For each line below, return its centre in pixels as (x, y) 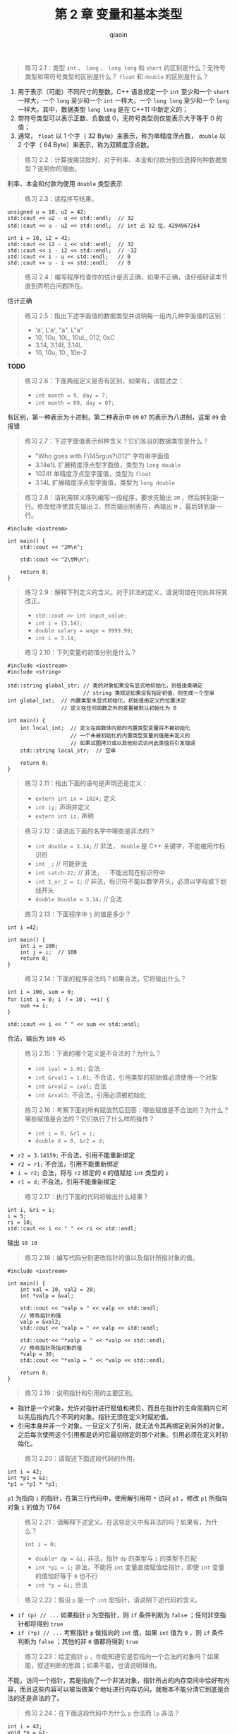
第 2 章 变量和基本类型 (119, 15)
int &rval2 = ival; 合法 (71, 1086)
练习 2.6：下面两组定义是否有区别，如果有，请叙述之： (104, 381)
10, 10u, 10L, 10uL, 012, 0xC (75, 337)
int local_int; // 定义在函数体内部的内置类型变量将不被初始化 (105, 728)
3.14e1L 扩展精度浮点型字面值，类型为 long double (108, 465)
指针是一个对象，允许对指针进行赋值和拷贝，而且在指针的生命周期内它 (120, 1408)
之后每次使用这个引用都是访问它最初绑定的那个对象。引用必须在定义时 (120, 1434)
